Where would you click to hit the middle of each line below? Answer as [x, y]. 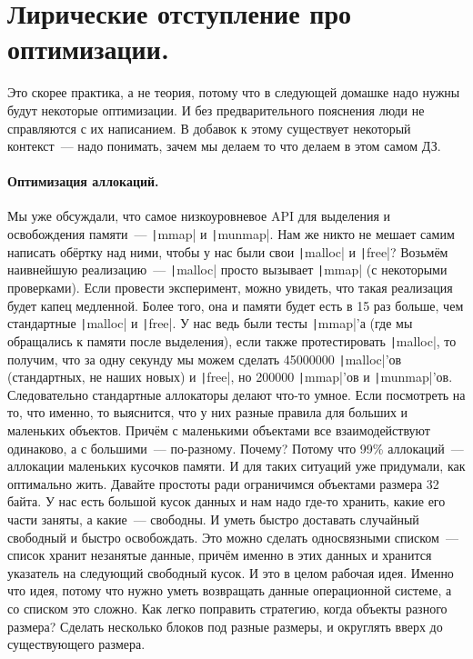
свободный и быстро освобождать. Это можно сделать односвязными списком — [233, 537]
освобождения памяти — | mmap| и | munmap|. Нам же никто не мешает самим [231, 234]
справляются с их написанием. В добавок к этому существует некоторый [209, 128]
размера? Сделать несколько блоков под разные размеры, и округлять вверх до [225, 626]
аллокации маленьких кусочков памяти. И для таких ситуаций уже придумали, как [236, 466]
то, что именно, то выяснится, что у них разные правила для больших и [208, 412]
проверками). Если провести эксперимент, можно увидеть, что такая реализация [230, 288]
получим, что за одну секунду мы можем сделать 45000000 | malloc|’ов [205, 359]
